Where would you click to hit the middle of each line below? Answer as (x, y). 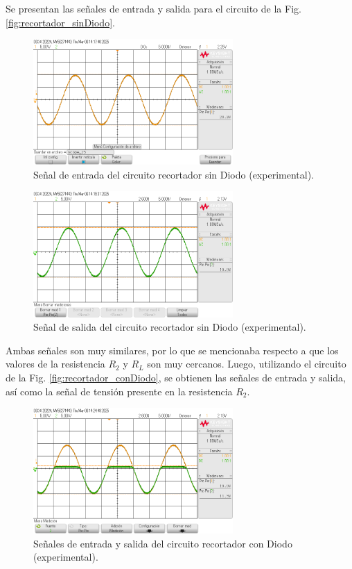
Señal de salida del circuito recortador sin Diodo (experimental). (170, 327)
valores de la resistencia (55, 364)
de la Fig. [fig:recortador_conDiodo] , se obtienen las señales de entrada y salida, (176, 377)
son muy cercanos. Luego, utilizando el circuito (247, 364)
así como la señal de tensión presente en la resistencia (119, 391)
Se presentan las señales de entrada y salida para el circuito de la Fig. (153, 8)
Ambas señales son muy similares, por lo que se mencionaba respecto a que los (172, 350)
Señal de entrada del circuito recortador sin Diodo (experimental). (174, 174)
